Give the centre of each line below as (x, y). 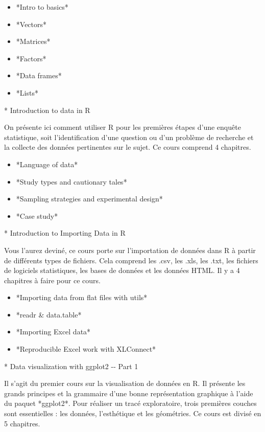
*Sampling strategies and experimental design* (89, 199)
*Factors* (31, 58)
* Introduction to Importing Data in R (65, 233)
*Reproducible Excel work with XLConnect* (86, 349)
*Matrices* (33, 41)
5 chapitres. (22, 423)
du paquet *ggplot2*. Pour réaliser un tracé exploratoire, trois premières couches (130, 403)
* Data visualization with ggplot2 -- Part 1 (71, 366)
